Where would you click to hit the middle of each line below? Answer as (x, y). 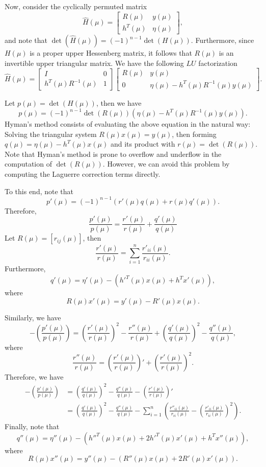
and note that (26, 40)
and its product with (143, 144)
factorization (218, 63)
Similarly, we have (33, 317)
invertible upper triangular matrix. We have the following (94, 63)
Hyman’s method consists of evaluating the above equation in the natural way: (128, 124)
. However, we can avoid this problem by (166, 164)
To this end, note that (39, 191)
